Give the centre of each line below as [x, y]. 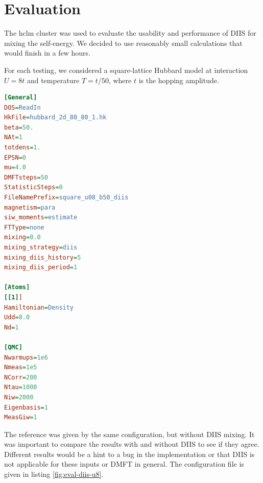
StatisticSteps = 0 [33, 187]
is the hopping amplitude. [179, 80]
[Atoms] [17, 287]
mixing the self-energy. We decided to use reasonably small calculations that [123, 43]
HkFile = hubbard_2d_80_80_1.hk [55, 118]
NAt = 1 [13, 137]
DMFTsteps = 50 [26, 177]
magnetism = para [30, 207]
